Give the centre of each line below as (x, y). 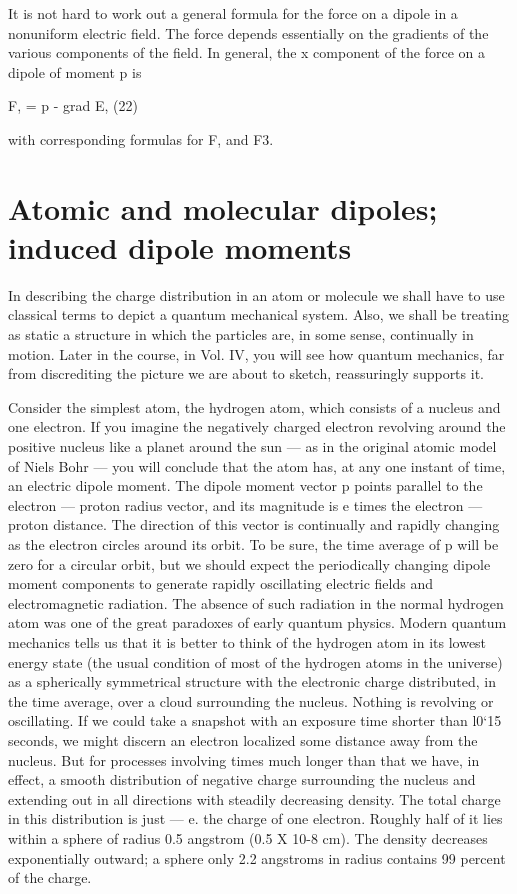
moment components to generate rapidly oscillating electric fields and (220, 583)
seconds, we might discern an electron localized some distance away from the (243, 739)
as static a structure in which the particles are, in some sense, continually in (241, 334)
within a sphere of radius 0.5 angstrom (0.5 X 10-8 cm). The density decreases (248, 837)
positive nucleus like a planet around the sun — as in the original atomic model (252, 446)
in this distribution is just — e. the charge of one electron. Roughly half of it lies (255, 818)
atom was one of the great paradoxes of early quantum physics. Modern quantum (257, 622)
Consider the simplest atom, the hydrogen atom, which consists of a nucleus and (254, 406)
